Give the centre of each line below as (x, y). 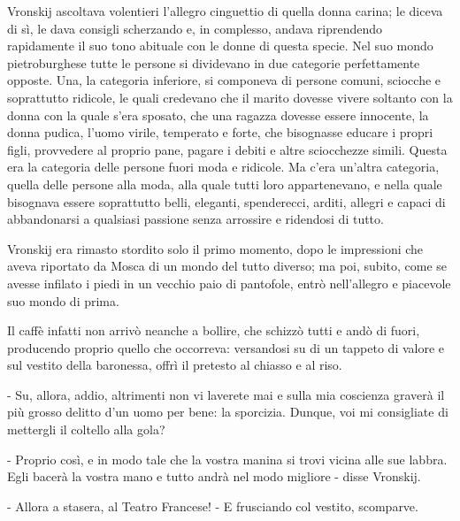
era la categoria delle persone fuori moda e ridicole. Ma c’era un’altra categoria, (223, 167)
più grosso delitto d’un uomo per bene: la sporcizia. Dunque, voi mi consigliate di (228, 412)
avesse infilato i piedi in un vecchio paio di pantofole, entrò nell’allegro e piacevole (229, 283)
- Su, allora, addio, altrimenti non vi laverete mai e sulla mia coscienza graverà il (226, 394)
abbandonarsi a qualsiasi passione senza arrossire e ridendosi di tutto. (195, 219)
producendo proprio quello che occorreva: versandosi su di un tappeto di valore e (226, 347)
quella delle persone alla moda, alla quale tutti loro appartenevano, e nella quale (225, 184)
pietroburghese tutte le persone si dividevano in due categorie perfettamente (214, 62)
